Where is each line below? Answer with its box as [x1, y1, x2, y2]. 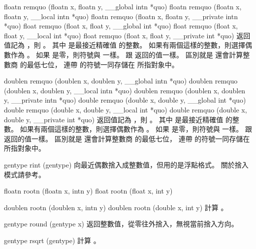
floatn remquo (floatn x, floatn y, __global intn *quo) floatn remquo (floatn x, [4, 1, 242, 11]
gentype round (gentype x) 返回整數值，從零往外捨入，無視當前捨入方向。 [4, 219, 238, 229]
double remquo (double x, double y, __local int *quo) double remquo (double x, [4, 104, 247, 114]
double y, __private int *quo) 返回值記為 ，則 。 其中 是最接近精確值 [4, 114, 224, 124]
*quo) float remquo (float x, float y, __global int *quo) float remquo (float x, [4, 21, 238, 31]
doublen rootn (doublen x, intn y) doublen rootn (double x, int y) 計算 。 [4, 202, 228, 212]
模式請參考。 [4, 169, 45, 179]
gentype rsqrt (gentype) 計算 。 [4, 235, 100, 245]
